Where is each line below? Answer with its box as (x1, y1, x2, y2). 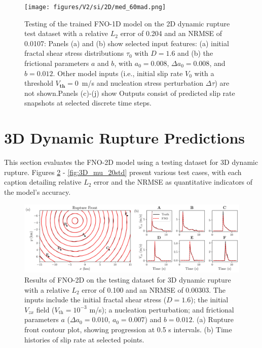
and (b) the (177, 48, 213, 58)
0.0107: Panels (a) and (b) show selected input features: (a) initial (24, 38, 229, 48)
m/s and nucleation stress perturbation (82, 78, 204, 88)
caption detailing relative (4, 177, 82, 187)
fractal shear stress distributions (24, 48, 124, 58)
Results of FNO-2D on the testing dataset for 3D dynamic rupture (24, 274, 231, 285)
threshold (24, 78, 53, 88)
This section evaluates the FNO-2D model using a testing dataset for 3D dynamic (4, 157, 258, 167)
